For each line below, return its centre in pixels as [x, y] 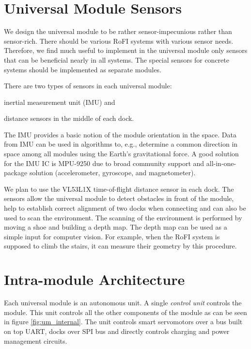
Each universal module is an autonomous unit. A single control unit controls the [123, 303]
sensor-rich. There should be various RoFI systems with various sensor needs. [119, 41]
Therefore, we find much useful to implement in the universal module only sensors [126, 50]
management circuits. [36, 341]
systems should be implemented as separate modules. [83, 69]
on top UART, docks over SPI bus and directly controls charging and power [117, 331]
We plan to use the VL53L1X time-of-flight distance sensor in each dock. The [119, 189]
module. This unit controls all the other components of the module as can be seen [125, 312]
